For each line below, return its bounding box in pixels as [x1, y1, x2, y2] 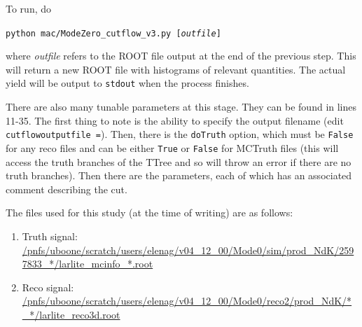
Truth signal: [22, 228, 78, 243]
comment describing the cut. [6, 181, 127, 196]
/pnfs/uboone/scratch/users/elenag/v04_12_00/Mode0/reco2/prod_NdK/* [22, 293, 352, 308]
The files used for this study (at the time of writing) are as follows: [6, 205, 293, 220]
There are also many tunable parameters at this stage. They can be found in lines [6, 99, 357, 114]
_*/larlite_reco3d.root [22, 307, 120, 321]
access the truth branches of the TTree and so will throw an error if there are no [6, 154, 351, 169]
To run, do [6, 1, 52, 15]
